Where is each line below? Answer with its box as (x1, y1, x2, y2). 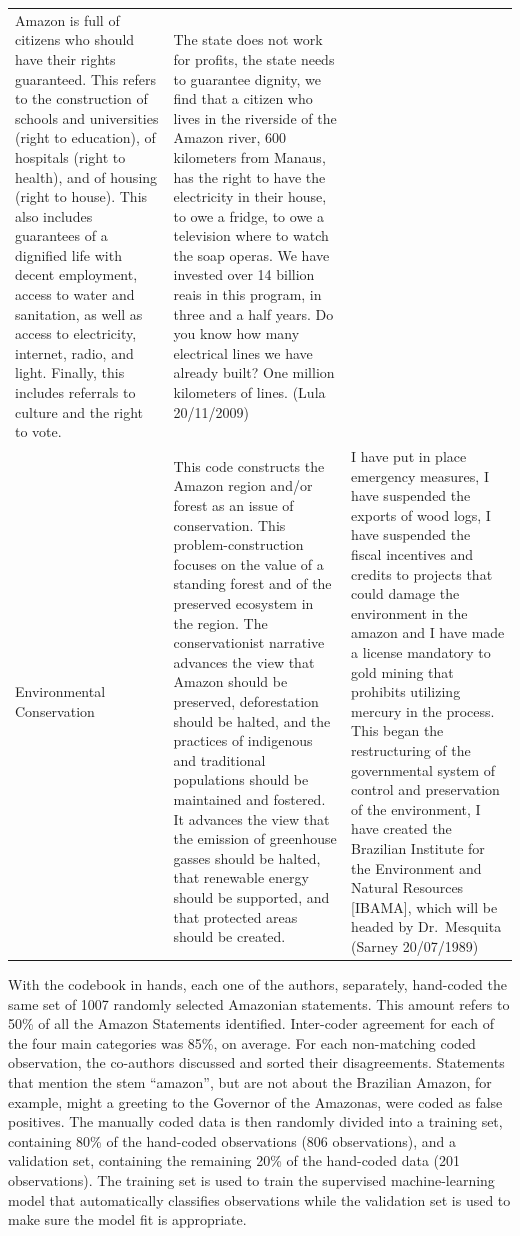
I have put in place (351, 446, 467, 467)
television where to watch (173, 225, 329, 246)
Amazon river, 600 (173, 127, 286, 148)
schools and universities (15, 107, 159, 128)
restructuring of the (351, 739, 471, 760)
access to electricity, (15, 323, 137, 344)
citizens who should (15, 29, 135, 50)
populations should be (173, 769, 309, 790)
